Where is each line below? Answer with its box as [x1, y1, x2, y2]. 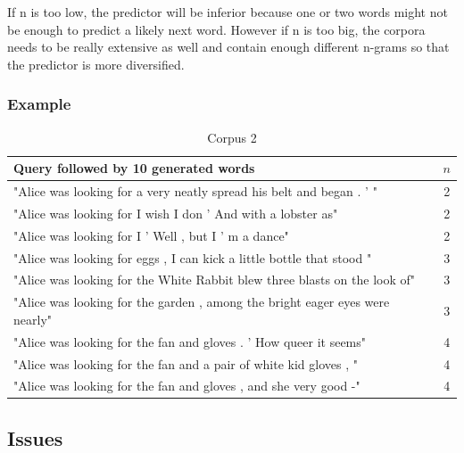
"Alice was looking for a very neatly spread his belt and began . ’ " [13, 182, 377, 201]
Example [7, 93, 71, 115]
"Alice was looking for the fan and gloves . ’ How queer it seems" [13, 332, 367, 350]
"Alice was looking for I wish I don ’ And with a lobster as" [13, 203, 338, 222]
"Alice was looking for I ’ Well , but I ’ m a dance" [13, 226, 289, 244]
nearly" [13, 309, 53, 328]
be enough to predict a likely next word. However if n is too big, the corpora [7, 20, 426, 38]
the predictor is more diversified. [7, 54, 185, 73]
